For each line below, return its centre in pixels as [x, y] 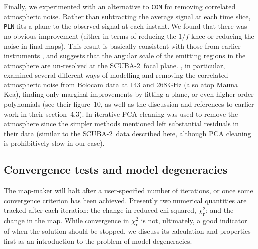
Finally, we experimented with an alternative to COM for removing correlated [120, 6]
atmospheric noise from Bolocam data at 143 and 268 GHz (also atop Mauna [121, 84]
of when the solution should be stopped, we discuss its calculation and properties [127, 231]
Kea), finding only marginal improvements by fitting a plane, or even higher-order [129, 94]
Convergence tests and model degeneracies [116, 170]
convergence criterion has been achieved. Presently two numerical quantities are [125, 200]
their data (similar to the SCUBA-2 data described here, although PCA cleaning [128, 133]
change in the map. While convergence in [67, 220]
